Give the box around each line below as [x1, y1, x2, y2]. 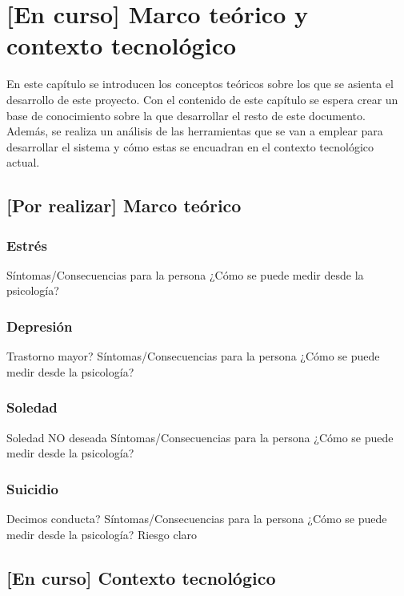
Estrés [6, 235, 47, 255]
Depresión [6, 316, 73, 336]
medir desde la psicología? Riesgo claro [6, 526, 198, 542]
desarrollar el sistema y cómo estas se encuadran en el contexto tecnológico [6, 138, 374, 155]
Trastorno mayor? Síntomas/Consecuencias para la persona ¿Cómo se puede [6, 348, 380, 364]
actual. [6, 154, 40, 171]
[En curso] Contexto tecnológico [6, 565, 276, 590]
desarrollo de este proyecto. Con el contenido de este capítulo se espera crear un [6, 91, 398, 107]
